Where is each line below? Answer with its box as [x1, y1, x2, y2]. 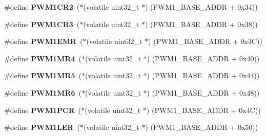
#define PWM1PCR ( [4, 104, 81, 115]
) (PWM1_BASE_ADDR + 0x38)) [145, 18, 258, 29]
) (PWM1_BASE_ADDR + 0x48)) [147, 87, 260, 98]
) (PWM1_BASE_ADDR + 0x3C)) [148, 36, 262, 47]
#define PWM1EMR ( [4, 36, 83, 47]
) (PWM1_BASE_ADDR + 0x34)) [145, 2, 258, 12]
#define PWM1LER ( [4, 122, 80, 132]
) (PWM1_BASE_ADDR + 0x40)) [147, 53, 260, 63]
